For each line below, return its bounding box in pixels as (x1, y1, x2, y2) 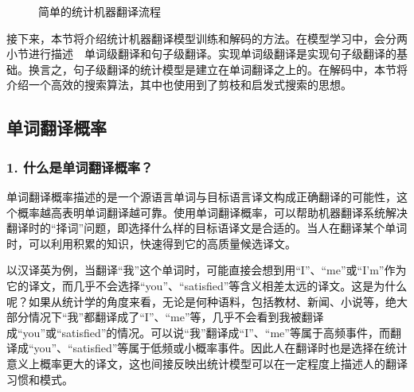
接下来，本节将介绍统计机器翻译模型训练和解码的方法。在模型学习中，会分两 (6, 29, 408, 46)
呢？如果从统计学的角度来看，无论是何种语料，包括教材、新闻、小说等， (6, 293, 385, 309)
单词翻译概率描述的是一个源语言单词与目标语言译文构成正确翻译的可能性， (6, 188, 396, 204)
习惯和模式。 (6, 371, 73, 387)
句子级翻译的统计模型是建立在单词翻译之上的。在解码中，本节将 (72, 60, 408, 77)
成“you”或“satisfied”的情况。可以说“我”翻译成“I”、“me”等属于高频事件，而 (6, 324, 390, 340)
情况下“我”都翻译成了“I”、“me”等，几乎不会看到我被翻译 (28, 309, 324, 325)
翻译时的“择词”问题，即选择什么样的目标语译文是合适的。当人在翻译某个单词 (6, 219, 408, 236)
